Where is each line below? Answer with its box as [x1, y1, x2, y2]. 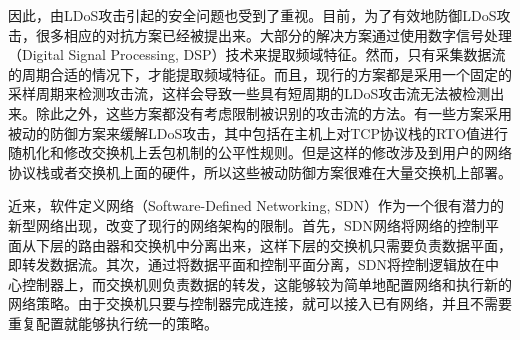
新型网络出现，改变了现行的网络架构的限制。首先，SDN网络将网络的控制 [8, 214, 485, 235]
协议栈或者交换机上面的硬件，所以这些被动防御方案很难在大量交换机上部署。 [8, 161, 512, 182]
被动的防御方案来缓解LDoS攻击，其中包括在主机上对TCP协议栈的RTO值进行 [8, 122, 509, 143]
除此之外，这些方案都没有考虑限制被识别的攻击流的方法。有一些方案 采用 [35, 102, 512, 123]
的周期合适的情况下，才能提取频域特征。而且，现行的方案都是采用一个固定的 [8, 63, 512, 84]
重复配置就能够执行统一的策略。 [8, 312, 218, 333]
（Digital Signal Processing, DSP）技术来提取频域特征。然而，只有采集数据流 [8, 44, 506, 65]
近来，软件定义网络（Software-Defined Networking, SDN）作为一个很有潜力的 [8, 195, 504, 216]
